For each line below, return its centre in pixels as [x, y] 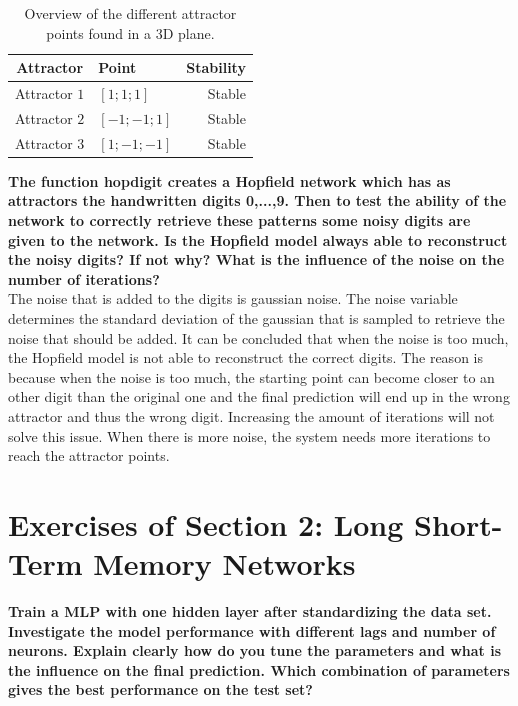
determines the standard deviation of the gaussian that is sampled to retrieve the [256, 317]
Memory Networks [224, 563]
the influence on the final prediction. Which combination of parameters [259, 669]
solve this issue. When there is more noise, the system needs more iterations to [249, 435]
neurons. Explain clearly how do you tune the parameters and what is [255, 650]
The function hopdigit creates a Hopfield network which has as [229, 180]
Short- [458, 523]
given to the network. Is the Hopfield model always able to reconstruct [258, 239]
